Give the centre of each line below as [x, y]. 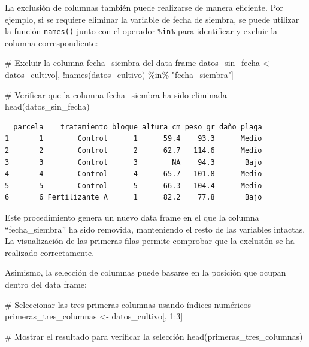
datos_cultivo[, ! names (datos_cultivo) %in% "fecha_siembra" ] [119, 75]
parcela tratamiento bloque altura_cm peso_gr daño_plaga [138, 127]
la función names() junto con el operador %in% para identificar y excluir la [141, 31]
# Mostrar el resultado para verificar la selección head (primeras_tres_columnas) [154, 336]
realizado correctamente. [50, 252]
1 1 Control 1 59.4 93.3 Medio [134, 139]
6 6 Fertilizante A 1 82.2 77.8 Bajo [134, 197]
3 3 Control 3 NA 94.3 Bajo [134, 162]
